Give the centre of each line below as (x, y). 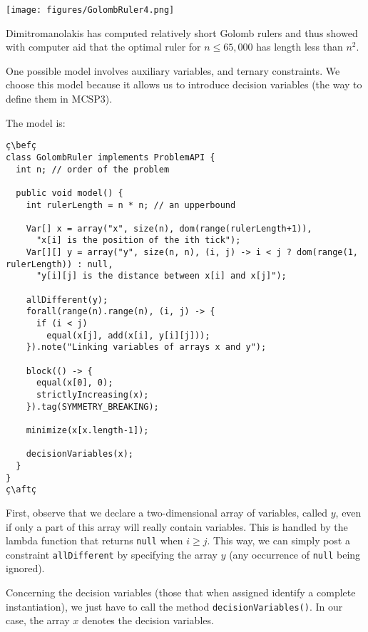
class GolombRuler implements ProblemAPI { (111, 157)
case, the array (38, 620)
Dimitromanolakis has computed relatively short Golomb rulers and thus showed (182, 32)
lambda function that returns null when (94, 540)
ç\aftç (21, 490)
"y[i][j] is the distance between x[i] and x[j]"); (161, 276)
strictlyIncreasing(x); (92, 395)
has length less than (300, 47)
